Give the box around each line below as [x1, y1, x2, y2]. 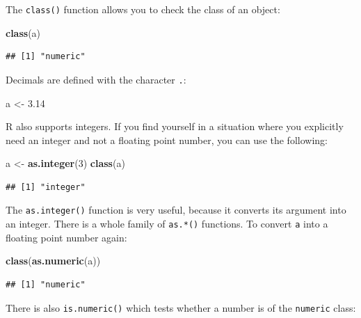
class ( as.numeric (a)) [6, 253, 101, 268]
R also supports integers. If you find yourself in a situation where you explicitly [6, 119, 344, 134]
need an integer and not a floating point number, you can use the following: [6, 132, 328, 147]
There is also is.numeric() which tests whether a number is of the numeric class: [6, 300, 356, 315]
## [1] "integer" [6, 182, 86, 192]
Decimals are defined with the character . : [6, 72, 186, 86]
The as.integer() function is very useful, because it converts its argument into [6, 202, 346, 217]
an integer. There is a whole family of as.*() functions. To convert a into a [6, 216, 328, 231]
